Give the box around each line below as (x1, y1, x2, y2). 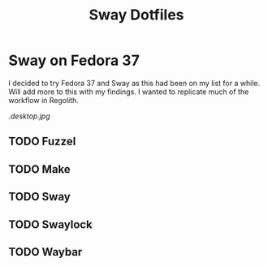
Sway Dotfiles (89, 6, 184, 24)
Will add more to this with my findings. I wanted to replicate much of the (8, 87, 249, 97)
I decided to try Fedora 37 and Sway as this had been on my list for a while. (8, 78, 261, 88)
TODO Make (8, 162, 71, 176)
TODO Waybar (8, 245, 83, 259)
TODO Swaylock (8, 217, 93, 231)
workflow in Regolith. (8, 95, 80, 105)
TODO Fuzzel (8, 135, 76, 149)
